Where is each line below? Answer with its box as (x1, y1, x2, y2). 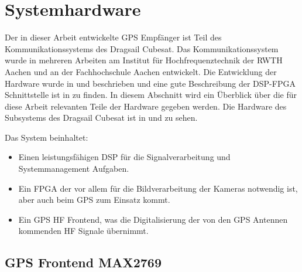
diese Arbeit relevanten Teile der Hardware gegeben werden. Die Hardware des (5, 100, 287, 112)
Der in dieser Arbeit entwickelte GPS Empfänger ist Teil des (5, 31, 222, 43)
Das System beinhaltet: (5, 131, 88, 143)
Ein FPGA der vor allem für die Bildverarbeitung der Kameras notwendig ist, (18, 182, 298, 194)
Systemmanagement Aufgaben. (18, 162, 129, 175)
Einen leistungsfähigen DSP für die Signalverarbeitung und (18, 151, 231, 163)
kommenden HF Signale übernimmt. (18, 225, 149, 237)
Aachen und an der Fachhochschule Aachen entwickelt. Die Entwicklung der (5, 65, 277, 77)
